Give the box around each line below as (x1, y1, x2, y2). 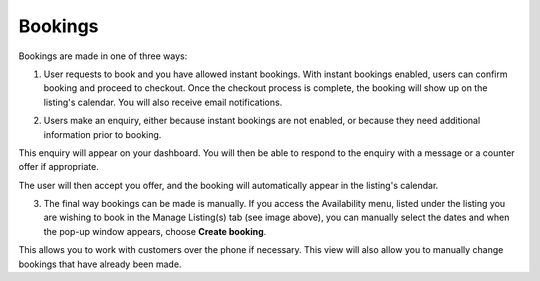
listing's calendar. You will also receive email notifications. (43, 96, 283, 108)
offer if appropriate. (18, 161, 99, 173)
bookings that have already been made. (18, 258, 182, 270)
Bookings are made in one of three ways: (18, 50, 188, 62)
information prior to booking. (43, 128, 162, 140)
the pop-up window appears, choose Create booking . (43, 225, 267, 237)
